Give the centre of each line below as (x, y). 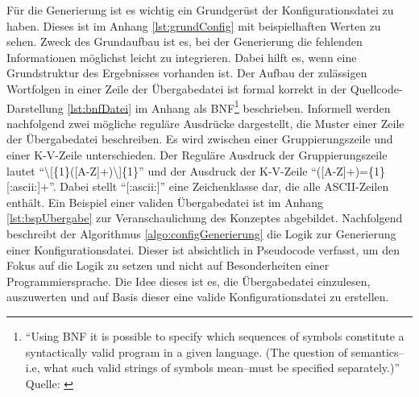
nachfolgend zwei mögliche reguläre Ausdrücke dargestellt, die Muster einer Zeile (205, 123)
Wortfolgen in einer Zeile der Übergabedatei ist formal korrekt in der (176, 88)
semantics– (378, 352)
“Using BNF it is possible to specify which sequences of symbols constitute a (215, 335)
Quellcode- (376, 88)
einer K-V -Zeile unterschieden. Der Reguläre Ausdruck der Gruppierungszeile (197, 155)
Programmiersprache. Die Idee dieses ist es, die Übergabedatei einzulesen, (189, 281)
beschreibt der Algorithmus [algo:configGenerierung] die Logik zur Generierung (201, 233)
